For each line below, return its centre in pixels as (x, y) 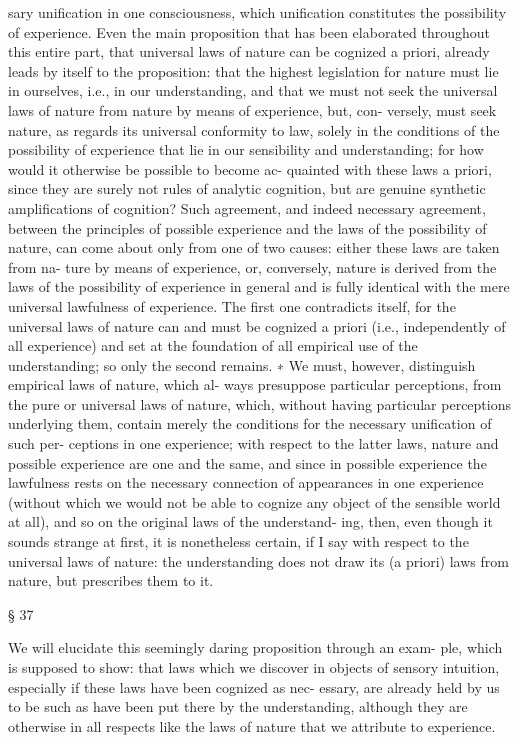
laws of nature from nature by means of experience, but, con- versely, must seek (252, 109)
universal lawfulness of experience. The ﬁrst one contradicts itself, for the (232, 305)
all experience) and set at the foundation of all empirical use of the (213, 345)
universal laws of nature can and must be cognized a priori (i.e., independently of (257, 325)
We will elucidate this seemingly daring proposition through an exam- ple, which (255, 647)
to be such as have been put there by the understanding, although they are (238, 706)
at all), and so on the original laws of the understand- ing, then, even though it (250, 521)
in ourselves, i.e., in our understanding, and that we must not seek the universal (253, 90)
